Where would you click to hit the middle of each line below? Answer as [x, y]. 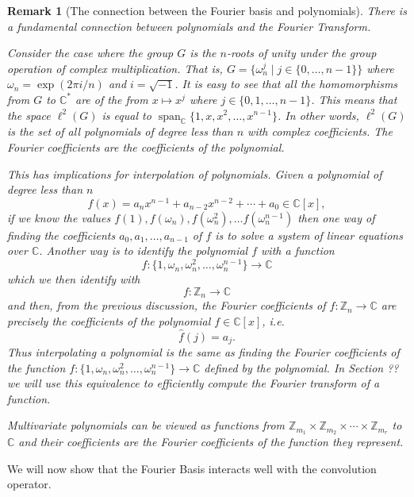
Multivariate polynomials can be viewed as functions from [146, 425]
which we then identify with [74, 279]
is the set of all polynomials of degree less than [120, 131]
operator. [29, 484]
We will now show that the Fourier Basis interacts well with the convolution [192, 468]
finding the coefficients [61, 235]
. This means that [354, 99]
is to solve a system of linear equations [309, 235]
